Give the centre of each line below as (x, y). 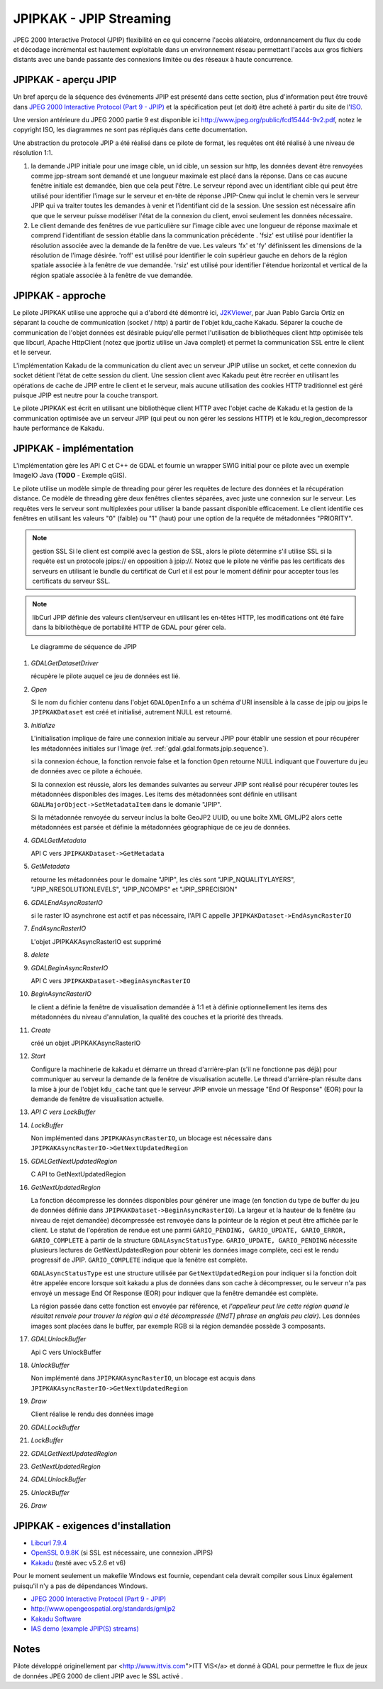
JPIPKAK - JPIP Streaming (92, 18)
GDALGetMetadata (59, 840)
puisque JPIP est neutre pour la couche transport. (86, 395)
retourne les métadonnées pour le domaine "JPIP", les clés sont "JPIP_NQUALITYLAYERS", (163, 879)
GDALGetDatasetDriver (65, 663)
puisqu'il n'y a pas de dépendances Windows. (81, 1586)
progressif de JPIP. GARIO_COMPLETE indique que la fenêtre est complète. (139, 1260)
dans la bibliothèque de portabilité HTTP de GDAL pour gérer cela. (129, 627)
